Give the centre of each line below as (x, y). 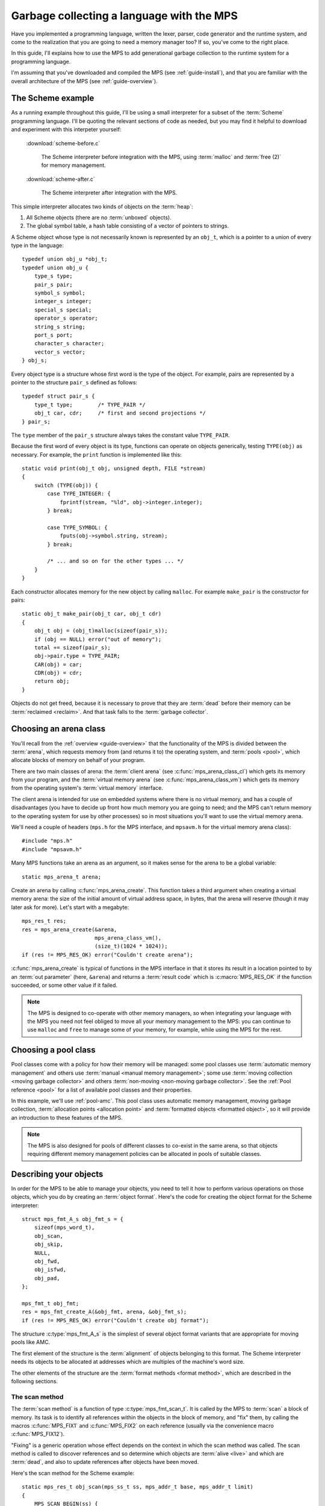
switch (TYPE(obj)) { (66, 485)
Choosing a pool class (53, 1050)
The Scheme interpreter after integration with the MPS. (109, 193)
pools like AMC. (31, 1342)
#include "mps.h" (47, 841)
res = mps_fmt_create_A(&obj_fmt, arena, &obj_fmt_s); (104, 1312)
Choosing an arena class (58, 729)
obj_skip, (48, 1245)
